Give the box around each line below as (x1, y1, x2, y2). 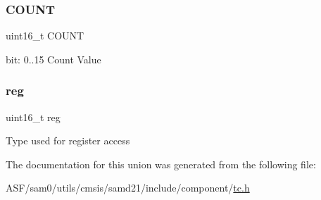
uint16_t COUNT (6, 28, 84, 43)
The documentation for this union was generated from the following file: (6, 156, 316, 171)
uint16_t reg (6, 109, 61, 124)
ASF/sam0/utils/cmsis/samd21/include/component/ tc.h (6, 180, 250, 195)
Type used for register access (6, 133, 130, 148)
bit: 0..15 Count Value (6, 51, 101, 66)
